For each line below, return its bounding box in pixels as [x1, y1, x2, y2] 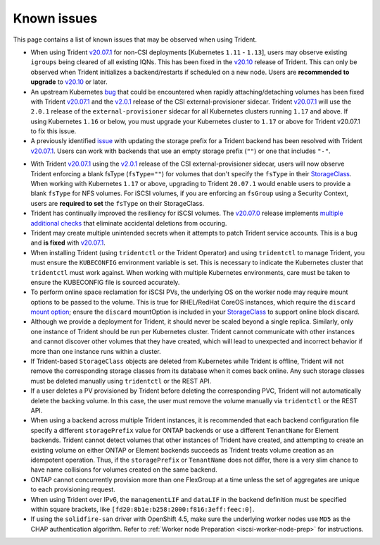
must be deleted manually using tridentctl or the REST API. [30, 376, 212, 385]
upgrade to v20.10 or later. [30, 78, 108, 86]
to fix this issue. [30, 127, 77, 135]
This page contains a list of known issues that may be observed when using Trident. [13, 35, 257, 44]
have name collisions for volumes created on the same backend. [30, 465, 217, 474]
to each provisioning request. [30, 485, 115, 494]
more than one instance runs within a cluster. [30, 347, 161, 355]
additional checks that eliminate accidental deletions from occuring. [30, 219, 227, 227]
